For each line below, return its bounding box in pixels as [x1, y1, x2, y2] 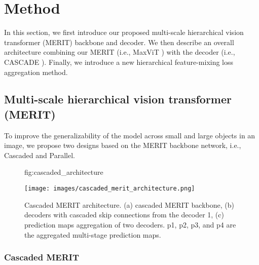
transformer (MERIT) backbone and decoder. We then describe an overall [4, 36, 234, 47]
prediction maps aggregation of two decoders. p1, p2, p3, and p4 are [24, 219, 236, 230]
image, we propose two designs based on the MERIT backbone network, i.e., [4, 140, 241, 150]
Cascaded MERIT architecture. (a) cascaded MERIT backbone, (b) [24, 199, 234, 210]
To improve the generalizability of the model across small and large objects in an [4, 130, 255, 140]
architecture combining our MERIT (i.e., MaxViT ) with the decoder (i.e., [4, 47, 235, 57]
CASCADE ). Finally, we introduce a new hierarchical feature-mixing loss [4, 56, 234, 67]
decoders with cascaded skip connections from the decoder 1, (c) [24, 209, 224, 220]
